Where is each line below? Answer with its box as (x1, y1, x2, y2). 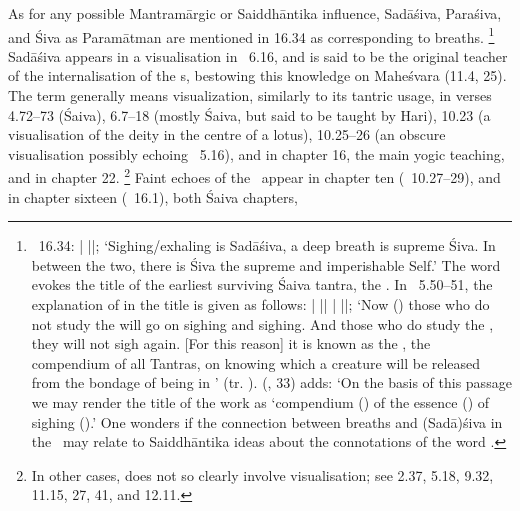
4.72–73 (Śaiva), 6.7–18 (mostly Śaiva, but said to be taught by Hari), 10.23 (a (8, 104, 491, 125)
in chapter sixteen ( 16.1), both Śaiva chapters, (8, 186, 298, 207)
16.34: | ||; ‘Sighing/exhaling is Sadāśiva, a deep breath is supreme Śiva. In (38, 235, 496, 256)
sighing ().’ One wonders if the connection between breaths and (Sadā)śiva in (31, 411, 503, 432)
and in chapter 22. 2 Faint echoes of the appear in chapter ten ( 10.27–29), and (8, 164, 501, 188)
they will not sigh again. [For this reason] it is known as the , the (31, 333, 431, 354)
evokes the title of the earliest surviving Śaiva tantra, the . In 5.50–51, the (31, 274, 493, 295)
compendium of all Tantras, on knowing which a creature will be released (31, 352, 481, 373)
